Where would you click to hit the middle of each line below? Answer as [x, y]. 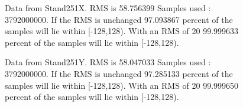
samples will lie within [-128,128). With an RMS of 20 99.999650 [122, 85]
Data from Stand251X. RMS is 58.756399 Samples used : [108, 8]
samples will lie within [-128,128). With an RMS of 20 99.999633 [122, 31]
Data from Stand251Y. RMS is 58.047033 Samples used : [108, 62]
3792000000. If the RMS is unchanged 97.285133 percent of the [119, 73]
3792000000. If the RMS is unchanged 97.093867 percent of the [119, 19]
